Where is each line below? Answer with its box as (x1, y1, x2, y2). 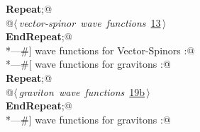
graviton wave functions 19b (18, 84, 145, 99)
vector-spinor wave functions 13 (18, 15, 161, 30)
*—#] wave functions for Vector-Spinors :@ (6, 42, 195, 57)
